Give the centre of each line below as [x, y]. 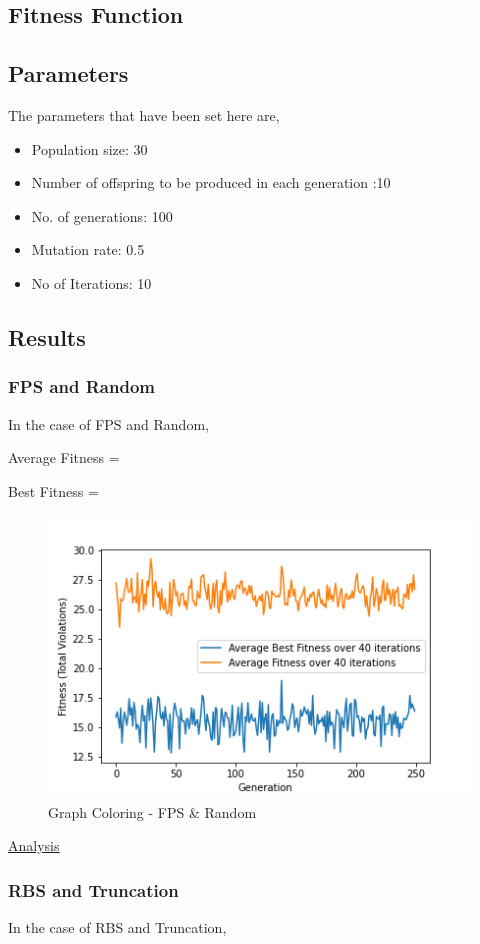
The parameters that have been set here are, [144, 114]
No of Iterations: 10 [91, 282]
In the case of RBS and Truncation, [117, 926]
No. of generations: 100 [102, 215]
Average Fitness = [64, 457]
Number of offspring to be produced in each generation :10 [211, 182]
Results [47, 336]
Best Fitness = [53, 490]
